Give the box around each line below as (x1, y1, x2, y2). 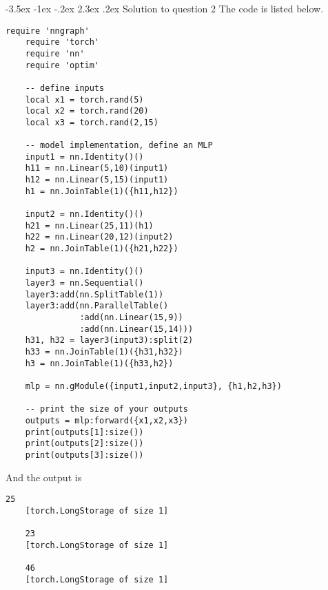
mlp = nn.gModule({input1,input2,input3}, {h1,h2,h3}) (25, 381, 282, 391)
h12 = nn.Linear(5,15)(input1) (25, 175, 169, 185)
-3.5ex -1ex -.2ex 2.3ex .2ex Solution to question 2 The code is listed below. (6, 1, 324, 15)
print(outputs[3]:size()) (25, 450, 144, 460)
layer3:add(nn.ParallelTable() (25, 301, 169, 311)
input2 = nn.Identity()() (25, 209, 144, 220)
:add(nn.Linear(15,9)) (79, 313, 183, 322)
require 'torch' (25, 37, 100, 48)
